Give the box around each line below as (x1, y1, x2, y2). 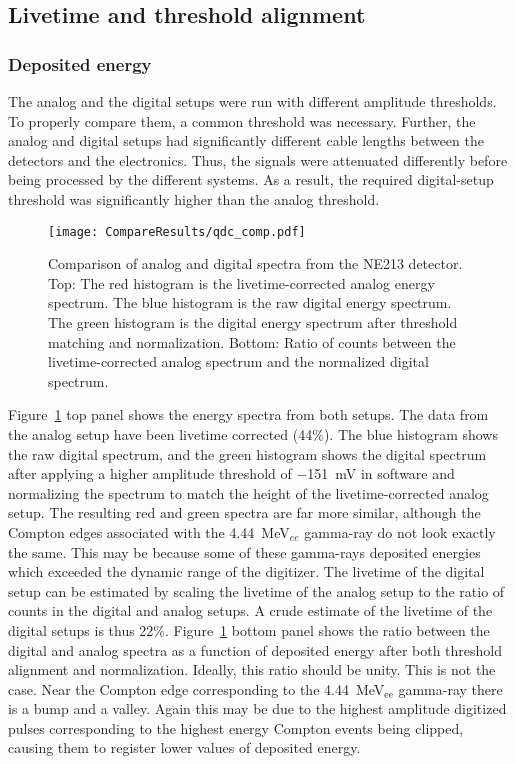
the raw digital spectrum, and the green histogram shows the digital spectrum (8, 443, 487, 464)
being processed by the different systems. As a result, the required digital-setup (8, 169, 494, 190)
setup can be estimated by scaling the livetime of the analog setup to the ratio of (8, 580, 505, 601)
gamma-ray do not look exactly (304, 521, 496, 542)
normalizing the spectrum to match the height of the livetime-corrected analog (8, 482, 489, 503)
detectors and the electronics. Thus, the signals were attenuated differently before (8, 149, 508, 170)
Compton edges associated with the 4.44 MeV (8, 521, 290, 542)
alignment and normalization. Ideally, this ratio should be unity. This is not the (8, 659, 496, 680)
